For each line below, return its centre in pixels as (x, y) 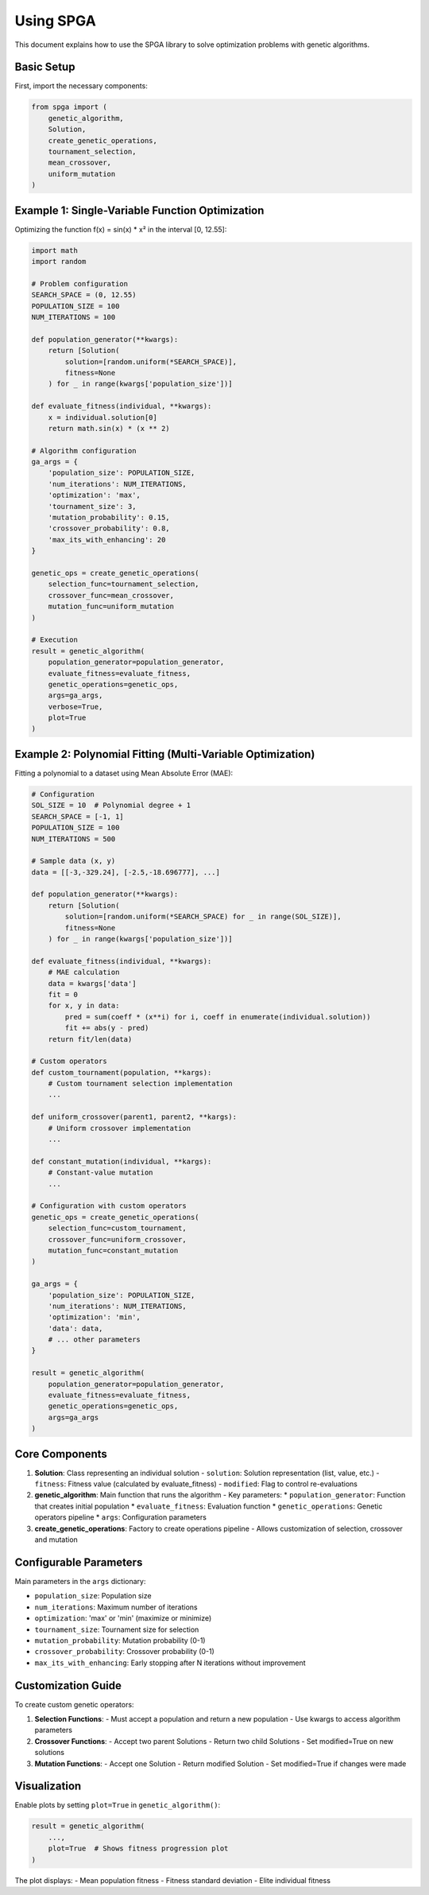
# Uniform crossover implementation (119, 1128)
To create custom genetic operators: (74, 1704)
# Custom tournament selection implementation (141, 1084)
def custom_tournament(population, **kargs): (122, 1072)
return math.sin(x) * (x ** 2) (109, 428)
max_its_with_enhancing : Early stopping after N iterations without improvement (170, 1663)
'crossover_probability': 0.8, (109, 528)
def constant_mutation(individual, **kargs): (122, 1161)
